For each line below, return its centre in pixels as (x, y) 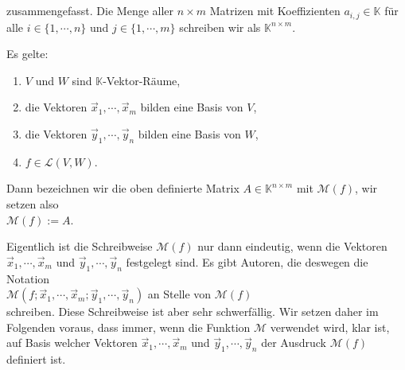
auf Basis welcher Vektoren (72, 343)
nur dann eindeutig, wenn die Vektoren (292, 246)
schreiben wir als (220, 27)
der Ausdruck (294, 343)
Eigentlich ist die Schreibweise (80, 246)
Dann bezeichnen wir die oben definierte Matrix (123, 188)
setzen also (33, 204)
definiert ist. (36, 359)
